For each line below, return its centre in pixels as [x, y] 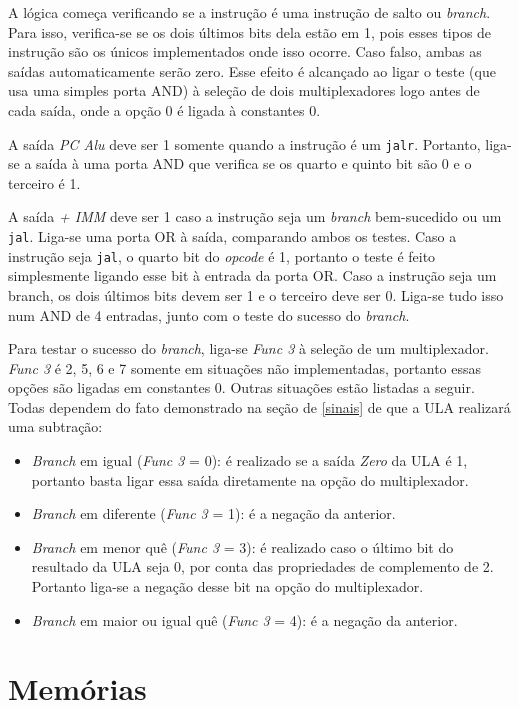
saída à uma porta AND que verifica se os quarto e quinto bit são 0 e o [254, 163]
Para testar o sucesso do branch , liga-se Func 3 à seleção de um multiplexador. [248, 348]
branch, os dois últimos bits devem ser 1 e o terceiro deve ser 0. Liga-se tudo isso [256, 294]
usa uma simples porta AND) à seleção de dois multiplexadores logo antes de [244, 90]
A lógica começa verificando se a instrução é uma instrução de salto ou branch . [249, 12]
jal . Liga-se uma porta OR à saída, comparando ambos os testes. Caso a [232, 236]
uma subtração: [55, 426]
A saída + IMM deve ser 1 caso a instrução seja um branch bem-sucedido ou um [255, 216]
